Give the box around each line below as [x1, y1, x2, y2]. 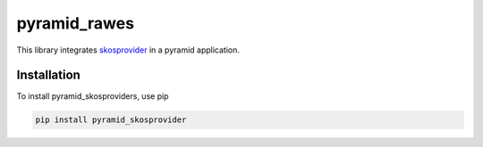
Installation [16, 68, 80, 83]
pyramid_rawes [16, 13, 134, 33]
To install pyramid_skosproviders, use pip [16, 91, 169, 102]
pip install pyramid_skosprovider [35, 115, 187, 125]
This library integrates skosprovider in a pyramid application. [16, 45, 241, 55]
